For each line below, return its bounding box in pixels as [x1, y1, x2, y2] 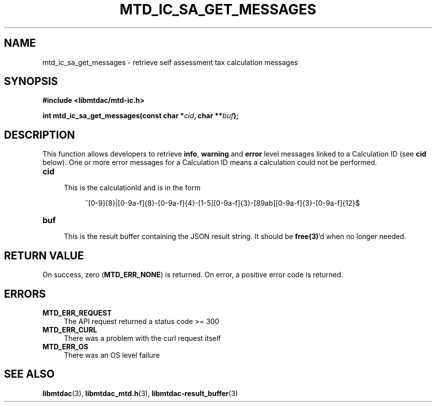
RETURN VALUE [4, 249, 84, 262]
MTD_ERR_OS [42, 342, 89, 351]
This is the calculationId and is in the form [64, 183, 201, 192]
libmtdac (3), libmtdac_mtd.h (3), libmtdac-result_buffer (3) [42, 389, 238, 398]
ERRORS [4, 287, 46, 300]
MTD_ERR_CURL [42, 325, 98, 334]
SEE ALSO [4, 368, 55, 381]
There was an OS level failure [64, 350, 160, 359]
